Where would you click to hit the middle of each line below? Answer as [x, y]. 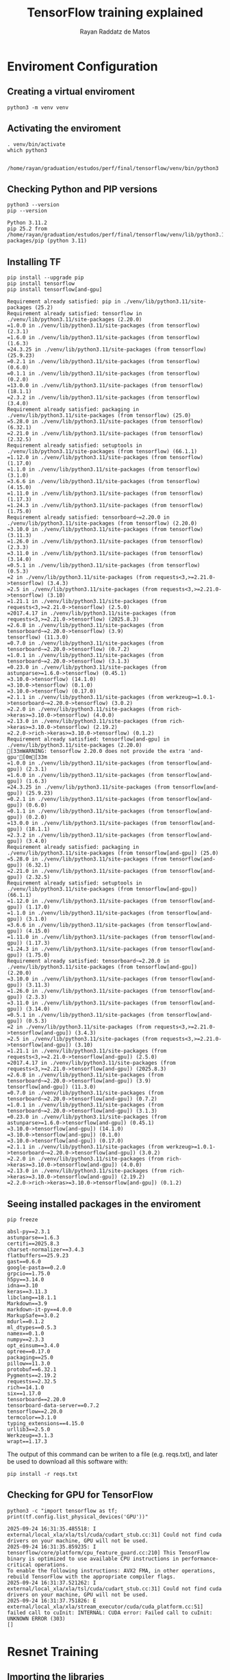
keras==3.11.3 [27, 1292]
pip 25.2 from [27, 229]
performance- [200, 1559]
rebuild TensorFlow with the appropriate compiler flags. [91, 1577]
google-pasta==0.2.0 [37, 1268]
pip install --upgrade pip [46, 278]
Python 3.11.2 [27, 223]
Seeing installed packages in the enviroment [104, 1204]
